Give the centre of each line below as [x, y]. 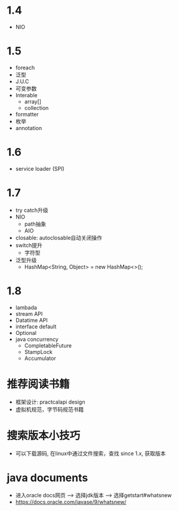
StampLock [38, 352]
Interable [26, 95]
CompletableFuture [48, 345]
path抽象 [35, 224]
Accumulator [40, 358]
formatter [27, 114]
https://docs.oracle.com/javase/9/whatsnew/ [71, 501]
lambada [26, 307]
